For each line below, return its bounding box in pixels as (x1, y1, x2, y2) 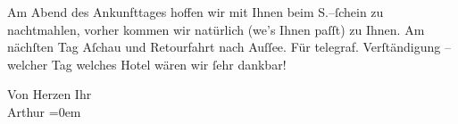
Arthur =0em (7, 102, 81, 120)
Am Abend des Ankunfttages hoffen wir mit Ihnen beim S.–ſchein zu (7, 3, 384, 21)
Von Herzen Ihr (7, 85, 92, 103)
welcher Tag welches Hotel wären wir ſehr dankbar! (7, 54, 287, 73)
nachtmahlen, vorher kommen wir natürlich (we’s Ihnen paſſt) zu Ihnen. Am (7, 20, 425, 38)
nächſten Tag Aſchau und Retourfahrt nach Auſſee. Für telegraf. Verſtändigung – (7, 37, 451, 56)
